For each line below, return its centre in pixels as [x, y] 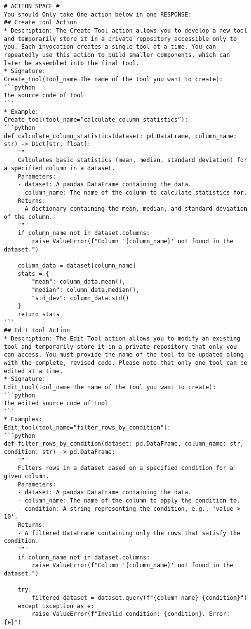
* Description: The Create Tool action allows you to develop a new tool [126, 30]
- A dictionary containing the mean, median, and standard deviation [133, 209]
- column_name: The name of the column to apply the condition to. [129, 501]
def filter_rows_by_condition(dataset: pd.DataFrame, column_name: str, [124, 444]
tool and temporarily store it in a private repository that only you [120, 347]
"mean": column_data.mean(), [79, 282]
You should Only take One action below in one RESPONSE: [98, 14]
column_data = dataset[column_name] [77, 266]
